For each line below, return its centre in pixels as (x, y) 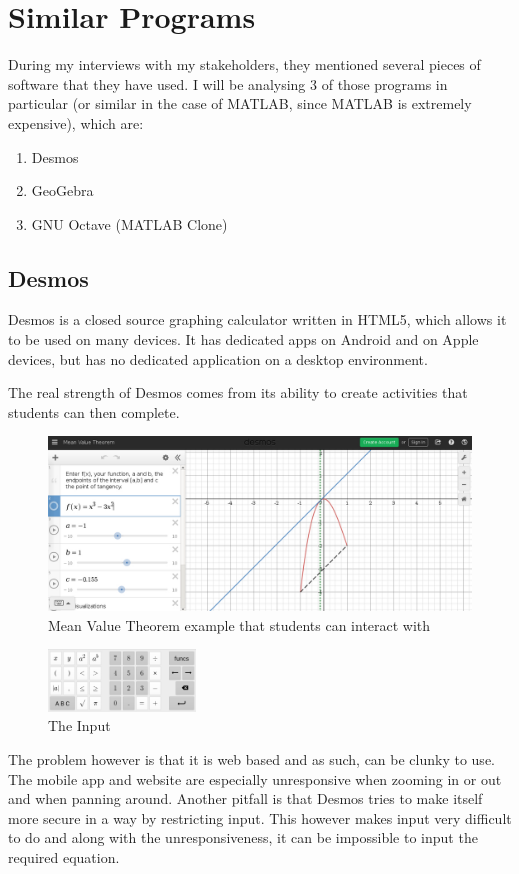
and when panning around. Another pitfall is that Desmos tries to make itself (245, 798)
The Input (79, 725)
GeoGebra (62, 190)
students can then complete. (94, 411)
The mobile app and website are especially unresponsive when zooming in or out (255, 778)
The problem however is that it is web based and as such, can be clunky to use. (251, 759)
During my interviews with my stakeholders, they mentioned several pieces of (244, 64)
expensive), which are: (76, 122)
